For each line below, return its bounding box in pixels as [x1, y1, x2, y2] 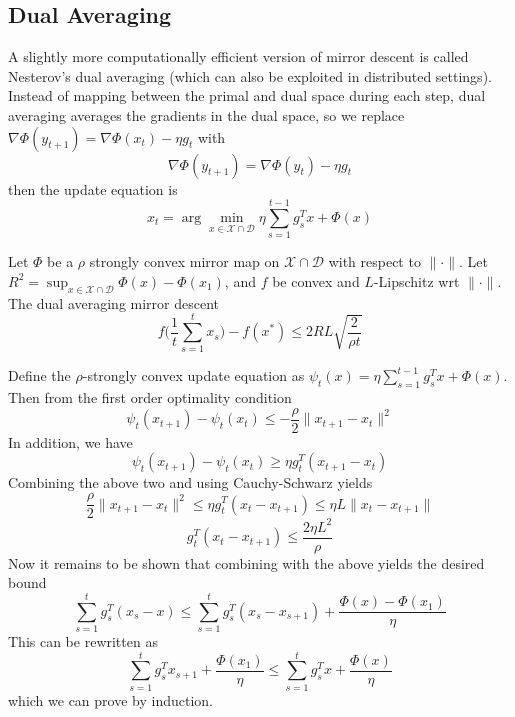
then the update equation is [8, 178, 178, 199]
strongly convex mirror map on [89, 251, 280, 272]
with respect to [328, 251, 421, 272]
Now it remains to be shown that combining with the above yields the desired [8, 552, 485, 573]
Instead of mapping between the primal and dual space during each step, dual [8, 85, 486, 106]
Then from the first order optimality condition [8, 387, 292, 408]
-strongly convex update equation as [82, 365, 305, 386]
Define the [8, 365, 71, 386]
